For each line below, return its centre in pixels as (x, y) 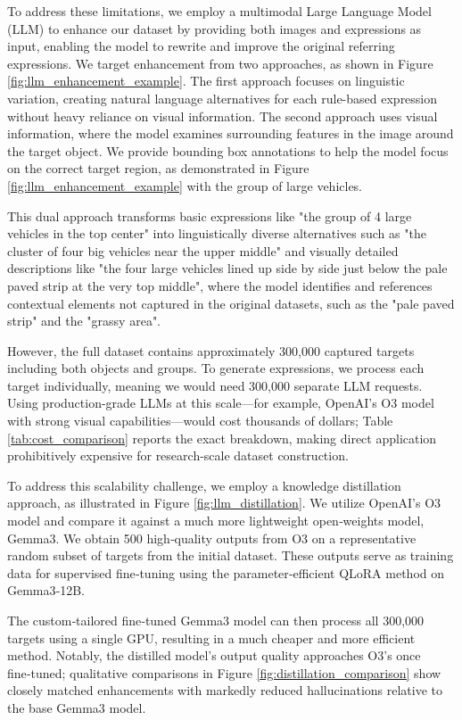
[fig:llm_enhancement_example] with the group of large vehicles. (185, 185)
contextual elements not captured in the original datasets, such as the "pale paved (231, 303)
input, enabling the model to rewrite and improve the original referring (201, 46)
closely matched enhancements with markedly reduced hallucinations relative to (225, 690)
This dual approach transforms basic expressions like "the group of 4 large (210, 215)
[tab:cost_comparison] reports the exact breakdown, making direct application (222, 438)
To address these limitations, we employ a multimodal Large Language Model (219, 11)
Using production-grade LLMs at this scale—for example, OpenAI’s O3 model (221, 403)
